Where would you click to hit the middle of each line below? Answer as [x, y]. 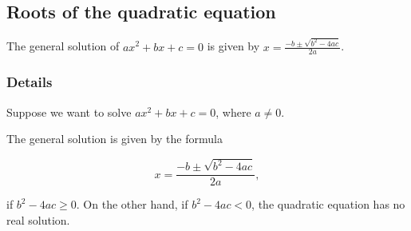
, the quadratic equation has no [328, 204]
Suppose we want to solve [69, 112]
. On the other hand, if [132, 204]
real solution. [38, 219]
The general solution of [63, 46]
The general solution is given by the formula [115, 139]
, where [233, 112]
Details [30, 82]
